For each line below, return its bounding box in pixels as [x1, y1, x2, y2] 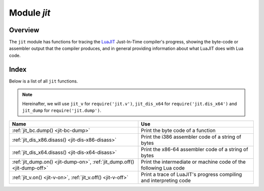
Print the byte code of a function [141, 127, 216, 134]
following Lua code [141, 165, 185, 171]
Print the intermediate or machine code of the [141, 159, 246, 166]
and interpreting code [141, 177, 191, 184]
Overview [9, 26, 40, 34]
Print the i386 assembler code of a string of [141, 133, 242, 140]
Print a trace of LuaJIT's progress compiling [141, 171, 242, 178]
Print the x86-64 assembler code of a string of [141, 146, 248, 153]
